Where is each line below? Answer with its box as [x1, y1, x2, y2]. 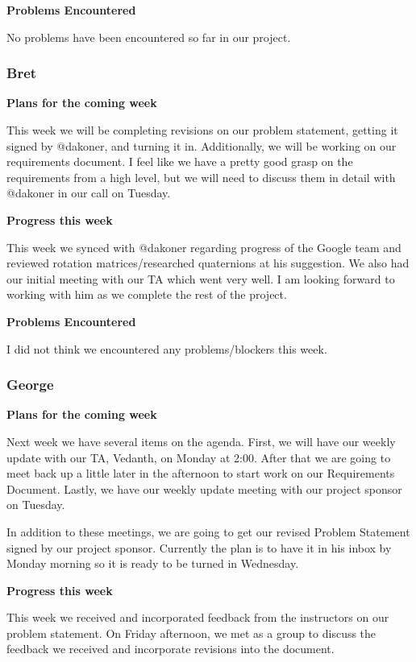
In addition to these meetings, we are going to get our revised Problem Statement [6, 523, 410, 540]
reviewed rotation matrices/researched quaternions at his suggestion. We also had [6, 254, 410, 271]
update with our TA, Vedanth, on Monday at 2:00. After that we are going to [6, 449, 391, 465]
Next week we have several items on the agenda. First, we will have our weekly [6, 432, 396, 449]
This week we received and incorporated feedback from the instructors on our [6, 609, 389, 626]
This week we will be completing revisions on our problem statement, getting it [6, 122, 398, 138]
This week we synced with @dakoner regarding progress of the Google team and [6, 238, 401, 255]
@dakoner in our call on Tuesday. [6, 184, 171, 201]
